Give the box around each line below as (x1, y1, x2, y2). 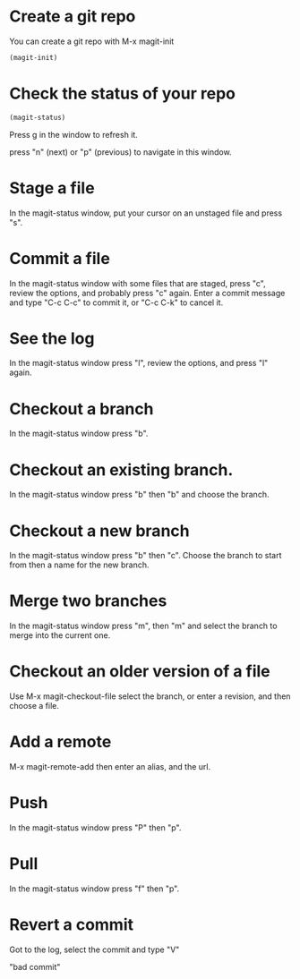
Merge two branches (9, 591, 167, 611)
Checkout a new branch (9, 521, 190, 541)
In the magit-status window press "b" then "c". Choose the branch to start (9, 550, 282, 561)
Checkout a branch (9, 398, 154, 419)
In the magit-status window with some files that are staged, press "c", (9, 277, 266, 288)
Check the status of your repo (9, 83, 236, 104)
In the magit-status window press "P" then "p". (9, 822, 182, 833)
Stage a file (9, 177, 96, 198)
